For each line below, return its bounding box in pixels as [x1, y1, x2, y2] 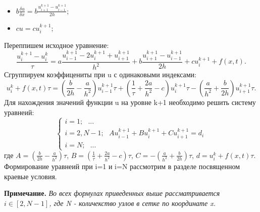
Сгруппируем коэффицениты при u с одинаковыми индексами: [4, 69, 196, 80]
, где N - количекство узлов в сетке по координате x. [49, 197, 216, 208]
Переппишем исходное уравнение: [4, 40, 109, 50]
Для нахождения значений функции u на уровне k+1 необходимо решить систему [4, 96, 256, 107]
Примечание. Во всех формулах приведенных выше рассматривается [4, 188, 220, 198]
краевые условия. [4, 171, 57, 181]
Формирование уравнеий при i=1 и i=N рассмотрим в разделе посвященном [4, 161, 240, 171]
